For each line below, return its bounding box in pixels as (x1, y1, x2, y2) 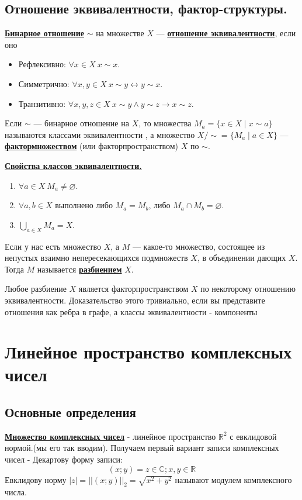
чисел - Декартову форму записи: (5, 453, 123, 465)
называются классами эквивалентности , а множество (5, 128, 195, 140)
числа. (5, 486, 27, 498)
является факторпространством (78, 282, 189, 295)
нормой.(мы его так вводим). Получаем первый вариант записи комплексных (5, 442, 279, 454)
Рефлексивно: (18, 58, 66, 70)
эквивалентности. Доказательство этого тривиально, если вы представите (5, 294, 265, 306)
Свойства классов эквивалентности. (5, 159, 142, 171)
